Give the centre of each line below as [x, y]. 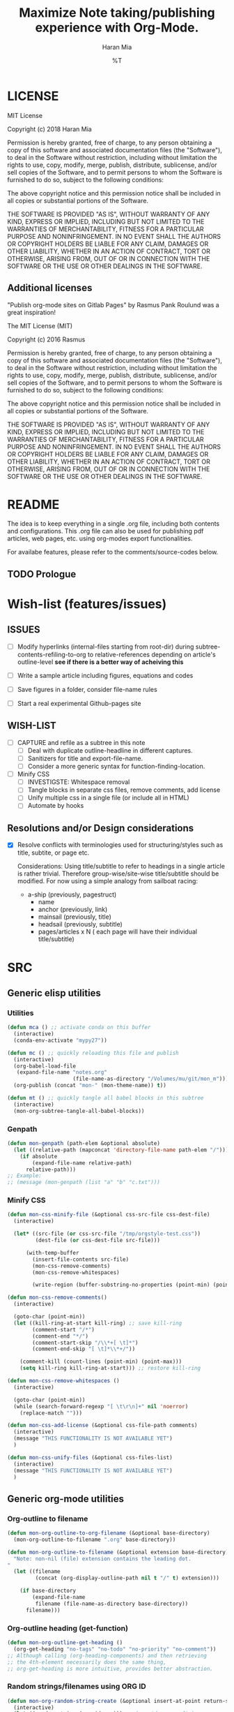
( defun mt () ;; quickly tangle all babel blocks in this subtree [106, 1098]
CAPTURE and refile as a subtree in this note [81, 742]
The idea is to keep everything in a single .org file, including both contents [114, 524]
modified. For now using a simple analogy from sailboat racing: [108, 881]
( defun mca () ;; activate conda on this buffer [79, 1028]
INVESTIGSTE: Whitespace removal [79, 782]
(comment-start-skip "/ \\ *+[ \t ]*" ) [85, 1343]
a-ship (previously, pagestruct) [72, 894]
